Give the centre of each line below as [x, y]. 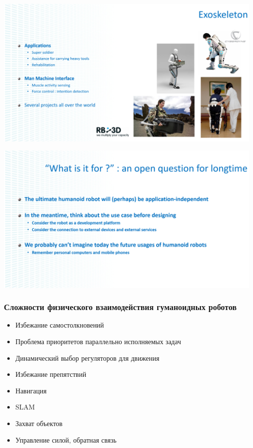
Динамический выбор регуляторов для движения [87, 358]
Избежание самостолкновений [60, 325]
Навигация [31, 390]
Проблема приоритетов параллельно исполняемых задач [98, 341]
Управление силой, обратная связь [66, 439]
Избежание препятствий [51, 374]
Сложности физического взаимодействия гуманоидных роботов [120, 307]
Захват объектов [39, 423]
